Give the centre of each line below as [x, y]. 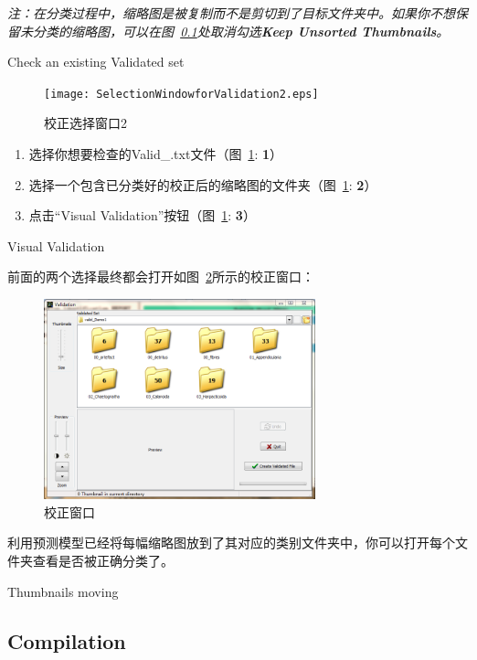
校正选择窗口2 [85, 123]
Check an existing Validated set [96, 62]
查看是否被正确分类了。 [103, 561]
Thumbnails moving [63, 591]
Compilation [67, 640]
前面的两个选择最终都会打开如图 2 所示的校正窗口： [161, 277]
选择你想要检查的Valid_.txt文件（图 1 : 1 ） [156, 154]
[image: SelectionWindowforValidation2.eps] [181, 94]
